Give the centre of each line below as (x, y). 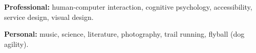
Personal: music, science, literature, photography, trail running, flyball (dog (124, 34)
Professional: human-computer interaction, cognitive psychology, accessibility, (128, 7)
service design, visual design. (49, 17)
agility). (16, 44)
